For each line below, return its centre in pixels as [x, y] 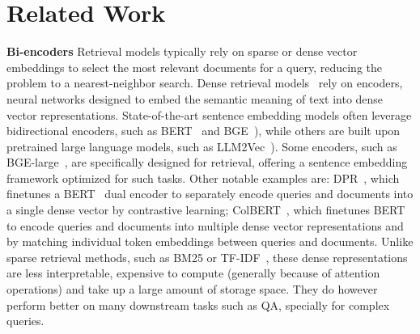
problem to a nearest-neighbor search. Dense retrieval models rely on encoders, [205, 83]
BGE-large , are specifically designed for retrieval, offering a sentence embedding [207, 162]
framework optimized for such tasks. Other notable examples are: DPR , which [203, 178]
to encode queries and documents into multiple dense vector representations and [205, 225]
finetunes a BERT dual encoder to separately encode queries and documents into [210, 194]
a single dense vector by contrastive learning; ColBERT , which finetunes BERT [206, 210]
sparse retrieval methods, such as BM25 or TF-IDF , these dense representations [207, 257]
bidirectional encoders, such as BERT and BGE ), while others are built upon [204, 131]
